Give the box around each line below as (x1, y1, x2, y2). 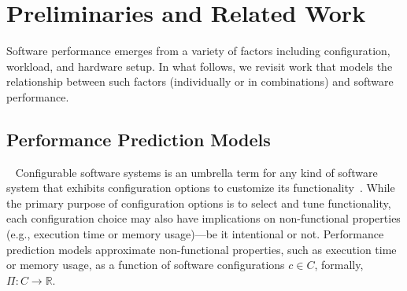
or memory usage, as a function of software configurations (6, 256, 285, 273)
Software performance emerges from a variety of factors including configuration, (6, 42, 390, 59)
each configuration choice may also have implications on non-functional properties (6, 210, 401, 227)
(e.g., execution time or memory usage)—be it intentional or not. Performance (6, 226, 384, 242)
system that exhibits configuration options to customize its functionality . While (6, 179, 395, 196)
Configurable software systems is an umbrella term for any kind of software (15, 164, 378, 180)
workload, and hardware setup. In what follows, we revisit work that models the (6, 57, 393, 74)
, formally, (314, 256, 364, 273)
